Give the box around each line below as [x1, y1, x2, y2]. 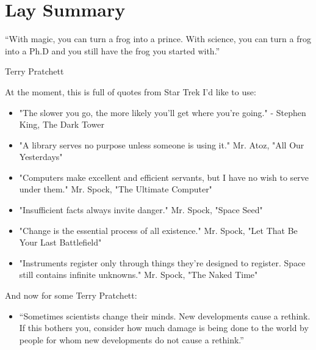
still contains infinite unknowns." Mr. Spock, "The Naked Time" [19, 268, 258, 281]
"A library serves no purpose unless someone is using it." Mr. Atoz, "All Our [19, 138, 304, 151]
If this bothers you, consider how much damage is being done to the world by [19, 321, 309, 334]
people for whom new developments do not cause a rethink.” [19, 333, 244, 346]
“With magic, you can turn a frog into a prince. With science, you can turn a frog [5, 32, 311, 45]
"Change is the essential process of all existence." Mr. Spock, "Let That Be [19, 224, 298, 236]
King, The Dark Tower [19, 118, 104, 131]
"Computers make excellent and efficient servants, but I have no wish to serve [19, 170, 309, 183]
